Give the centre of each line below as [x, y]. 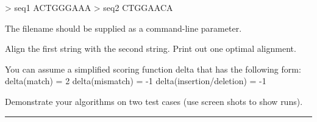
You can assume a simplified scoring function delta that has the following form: [153, 69]
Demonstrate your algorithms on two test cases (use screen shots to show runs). [154, 101]
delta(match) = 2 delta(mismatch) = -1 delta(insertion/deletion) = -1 [136, 81]
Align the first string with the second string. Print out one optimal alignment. [151, 48]
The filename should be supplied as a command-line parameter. [123, 28]
